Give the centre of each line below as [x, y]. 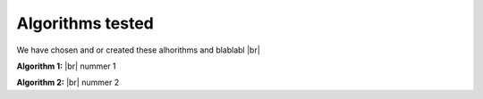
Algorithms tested [85, 23]
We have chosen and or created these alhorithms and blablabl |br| [139, 50]
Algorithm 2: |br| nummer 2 [68, 82]
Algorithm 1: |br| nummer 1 [66, 66]
